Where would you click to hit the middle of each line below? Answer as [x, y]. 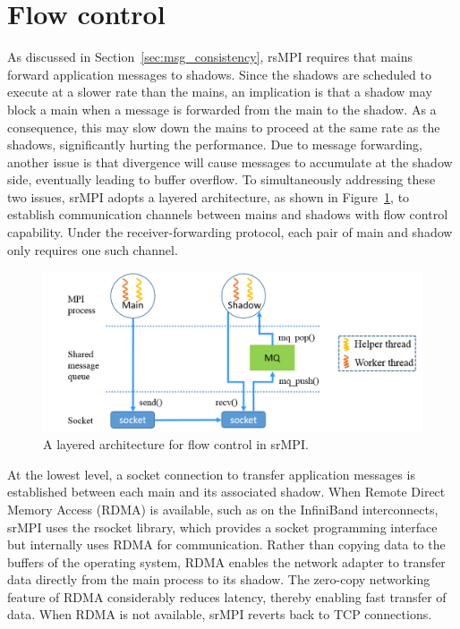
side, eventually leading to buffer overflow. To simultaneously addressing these [221, 179]
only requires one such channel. [93, 249]
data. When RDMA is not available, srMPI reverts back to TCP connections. [220, 614]
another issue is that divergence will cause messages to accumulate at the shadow [230, 161]
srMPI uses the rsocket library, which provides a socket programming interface [222, 527]
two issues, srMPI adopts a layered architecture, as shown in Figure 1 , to [209, 196]
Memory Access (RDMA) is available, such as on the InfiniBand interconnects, [223, 509]
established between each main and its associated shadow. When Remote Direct [226, 492]
